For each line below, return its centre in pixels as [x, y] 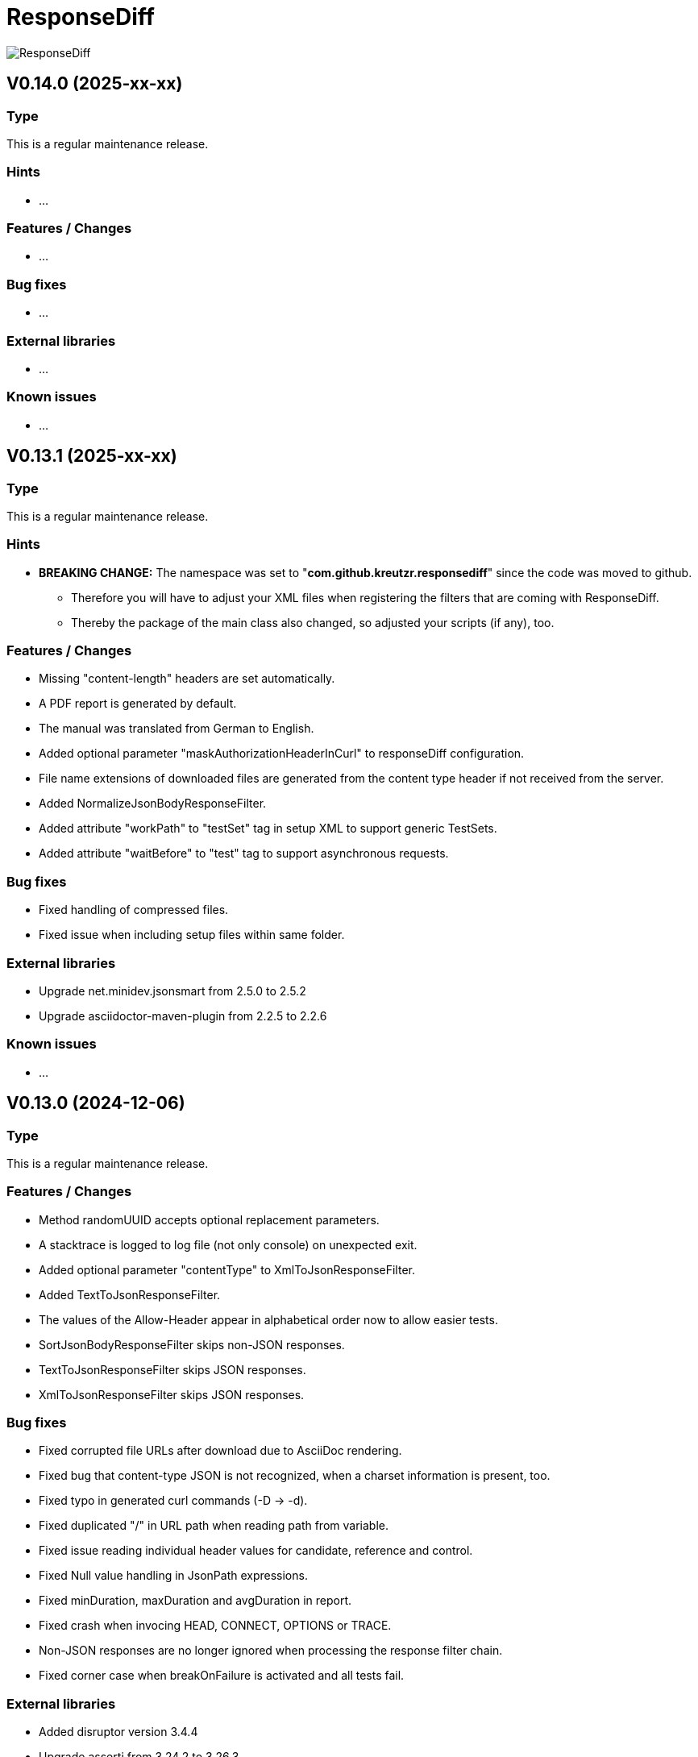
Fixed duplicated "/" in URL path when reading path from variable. [214, 1526]
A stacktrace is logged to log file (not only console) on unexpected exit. [228, 1244]
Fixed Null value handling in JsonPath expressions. [173, 1576]
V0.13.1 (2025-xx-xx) [92, 456]
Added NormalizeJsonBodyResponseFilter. [153, 804]
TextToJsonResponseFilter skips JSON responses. [172, 1369]
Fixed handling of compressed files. [134, 910]
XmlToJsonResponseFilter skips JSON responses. [172, 1394]
